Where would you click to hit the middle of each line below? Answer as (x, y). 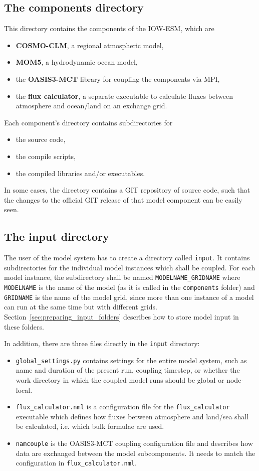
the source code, (41, 139)
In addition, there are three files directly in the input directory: (102, 343)
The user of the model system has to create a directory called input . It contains (127, 258)
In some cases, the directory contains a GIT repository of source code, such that (127, 190)
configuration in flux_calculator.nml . (76, 463)
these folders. (24, 326)
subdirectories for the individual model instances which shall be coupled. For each (130, 267)
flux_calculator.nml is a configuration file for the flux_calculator (123, 407)
